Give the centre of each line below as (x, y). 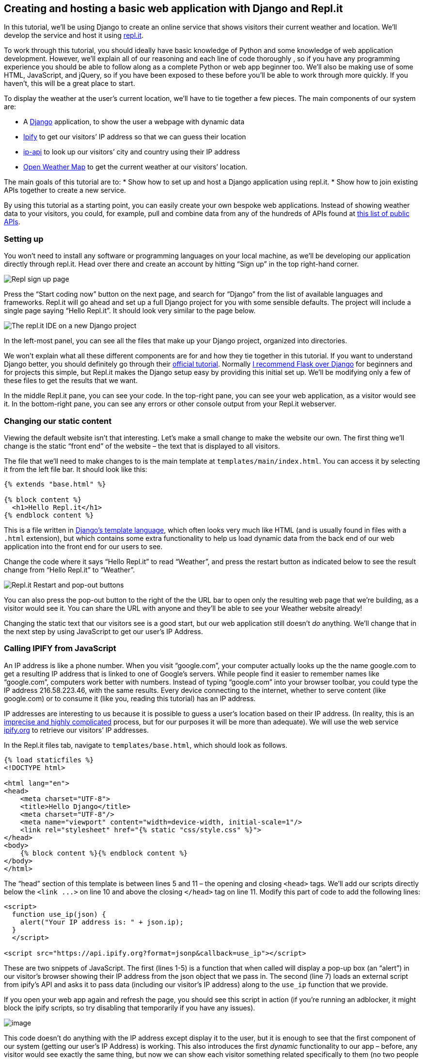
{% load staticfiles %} (49, 760)
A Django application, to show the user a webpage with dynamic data (134, 122)
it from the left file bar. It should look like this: (76, 469)
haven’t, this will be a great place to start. (70, 84)
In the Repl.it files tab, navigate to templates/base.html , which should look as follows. (146, 745)
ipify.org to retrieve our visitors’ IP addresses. (76, 730)
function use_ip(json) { (59, 914)
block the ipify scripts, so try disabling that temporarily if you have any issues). (130, 1008)
